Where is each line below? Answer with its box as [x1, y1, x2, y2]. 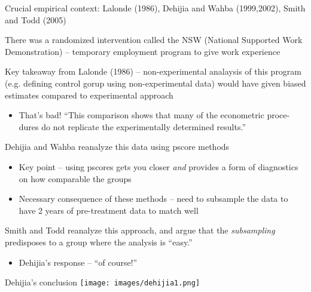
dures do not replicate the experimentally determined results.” [19, 120, 246, 133]
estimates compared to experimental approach [5, 88, 173, 101]
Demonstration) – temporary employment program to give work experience [5, 45, 280, 57]
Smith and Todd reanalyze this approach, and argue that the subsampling [5, 224, 275, 236]
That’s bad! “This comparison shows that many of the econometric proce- [19, 109, 290, 121]
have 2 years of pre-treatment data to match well [19, 204, 199, 216]
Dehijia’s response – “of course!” [19, 256, 138, 268]
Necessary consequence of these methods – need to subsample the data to [19, 192, 288, 205]
